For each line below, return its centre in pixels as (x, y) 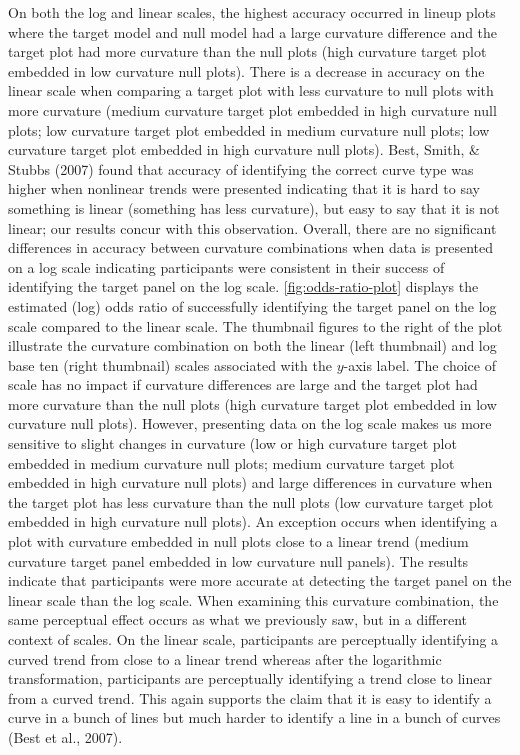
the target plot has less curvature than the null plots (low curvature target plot (251, 501)
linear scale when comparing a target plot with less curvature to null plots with (251, 90)
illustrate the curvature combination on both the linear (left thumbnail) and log (252, 345)
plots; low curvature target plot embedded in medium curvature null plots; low (249, 129)
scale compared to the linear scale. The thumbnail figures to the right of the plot (255, 325)
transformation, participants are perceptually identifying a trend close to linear (250, 678)
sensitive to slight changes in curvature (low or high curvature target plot (232, 443)
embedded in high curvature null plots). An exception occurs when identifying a (253, 521)
